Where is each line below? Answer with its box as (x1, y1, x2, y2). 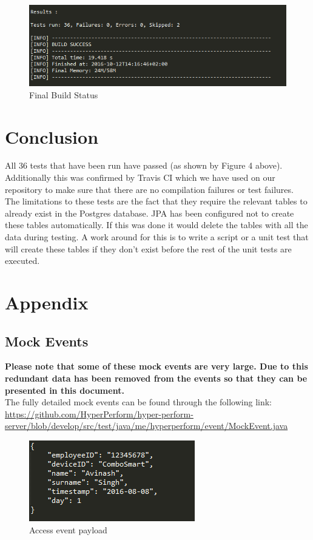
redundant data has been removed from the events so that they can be (5, 371, 308, 384)
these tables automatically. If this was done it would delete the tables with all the (5, 218, 308, 231)
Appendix (5, 290, 89, 314)
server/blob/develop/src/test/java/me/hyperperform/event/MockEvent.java (5, 419, 288, 432)
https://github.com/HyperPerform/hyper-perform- (5, 407, 194, 420)
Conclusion (5, 124, 99, 149)
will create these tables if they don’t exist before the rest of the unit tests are (5, 242, 292, 255)
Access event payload (29, 523, 107, 536)
